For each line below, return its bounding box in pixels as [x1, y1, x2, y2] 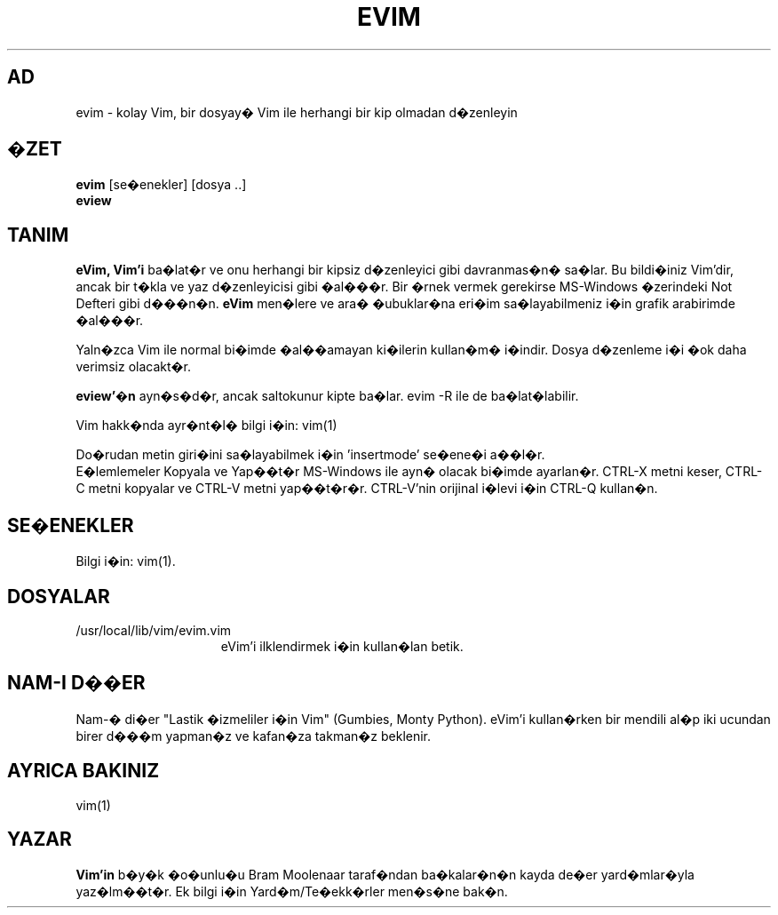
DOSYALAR [7, 585, 110, 608]
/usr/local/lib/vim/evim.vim [75, 622, 232, 638]
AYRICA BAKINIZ [7, 760, 160, 783]
